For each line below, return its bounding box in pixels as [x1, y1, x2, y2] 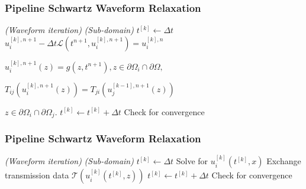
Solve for [176, 155, 208, 167]
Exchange [266, 155, 301, 167]
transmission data [5, 169, 69, 181]
